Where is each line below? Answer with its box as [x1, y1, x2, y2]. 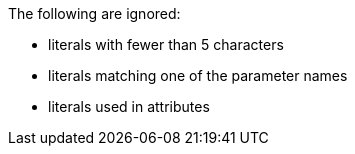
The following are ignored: [8, 5, 181, 22]
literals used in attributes [48, 98, 210, 115]
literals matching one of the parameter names [48, 67, 348, 84]
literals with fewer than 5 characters [48, 36, 284, 53]
